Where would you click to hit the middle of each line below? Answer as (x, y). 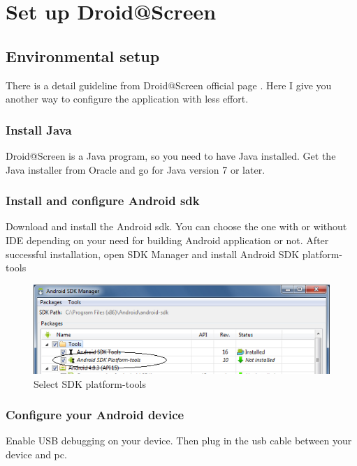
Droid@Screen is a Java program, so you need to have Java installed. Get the (171, 155)
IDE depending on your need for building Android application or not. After (167, 240)
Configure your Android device (95, 415)
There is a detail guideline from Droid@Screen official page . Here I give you (169, 85)
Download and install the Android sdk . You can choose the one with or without (176, 226)
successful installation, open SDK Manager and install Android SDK (153, 254)
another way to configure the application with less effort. (127, 99)
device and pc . (36, 454)
